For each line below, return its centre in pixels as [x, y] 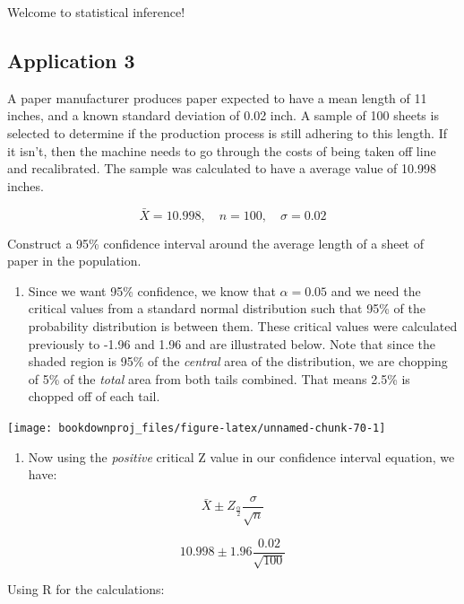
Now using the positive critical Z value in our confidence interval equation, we [241, 456]
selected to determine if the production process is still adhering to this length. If [228, 132]
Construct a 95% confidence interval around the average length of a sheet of [216, 243]
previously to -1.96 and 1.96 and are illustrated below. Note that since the [232, 343]
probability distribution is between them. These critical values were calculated [243, 325]
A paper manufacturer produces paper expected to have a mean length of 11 [217, 97]
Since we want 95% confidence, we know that [152, 290]
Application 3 [71, 60]
